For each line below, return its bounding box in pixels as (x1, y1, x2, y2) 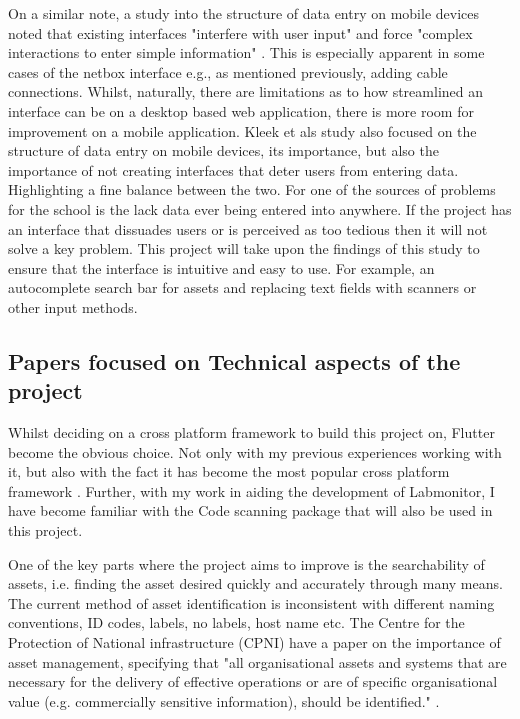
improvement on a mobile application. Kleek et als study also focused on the (8, 120, 477, 141)
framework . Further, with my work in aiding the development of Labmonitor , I (8, 480, 495, 501)
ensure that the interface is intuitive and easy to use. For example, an (8, 257, 435, 278)
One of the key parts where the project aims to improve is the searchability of (8, 553, 485, 574)
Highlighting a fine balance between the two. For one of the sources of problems (8, 179, 496, 200)
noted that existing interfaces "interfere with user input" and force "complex (8, 22, 473, 43)
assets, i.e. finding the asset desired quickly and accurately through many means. (8, 573, 503, 594)
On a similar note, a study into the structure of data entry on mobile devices (8, 3, 480, 23)
